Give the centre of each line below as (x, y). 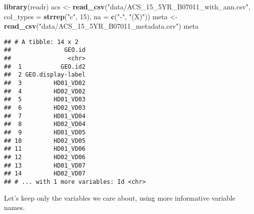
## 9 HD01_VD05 (45, 132)
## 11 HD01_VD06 (45, 149)
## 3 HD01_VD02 (45, 83)
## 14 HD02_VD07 (45, 174)
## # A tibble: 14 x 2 (41, 42)
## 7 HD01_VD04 (45, 116)
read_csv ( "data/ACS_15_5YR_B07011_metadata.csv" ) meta (101, 26)
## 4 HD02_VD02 (45, 91)
